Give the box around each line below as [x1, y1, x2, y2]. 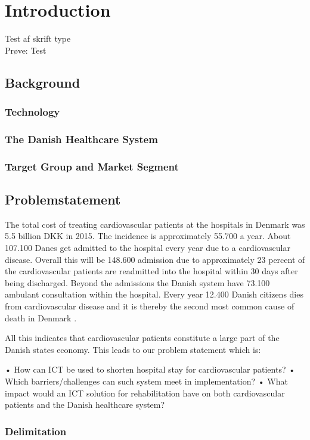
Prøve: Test [5, 44, 46, 56]
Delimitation [5, 423, 67, 438]
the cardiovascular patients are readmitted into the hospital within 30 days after [5, 265, 298, 277]
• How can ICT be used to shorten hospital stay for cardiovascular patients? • [5, 363, 296, 376]
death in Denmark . [5, 311, 77, 324]
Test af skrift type [5, 32, 71, 45]
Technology [5, 104, 60, 119]
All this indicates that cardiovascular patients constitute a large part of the [5, 331, 280, 344]
